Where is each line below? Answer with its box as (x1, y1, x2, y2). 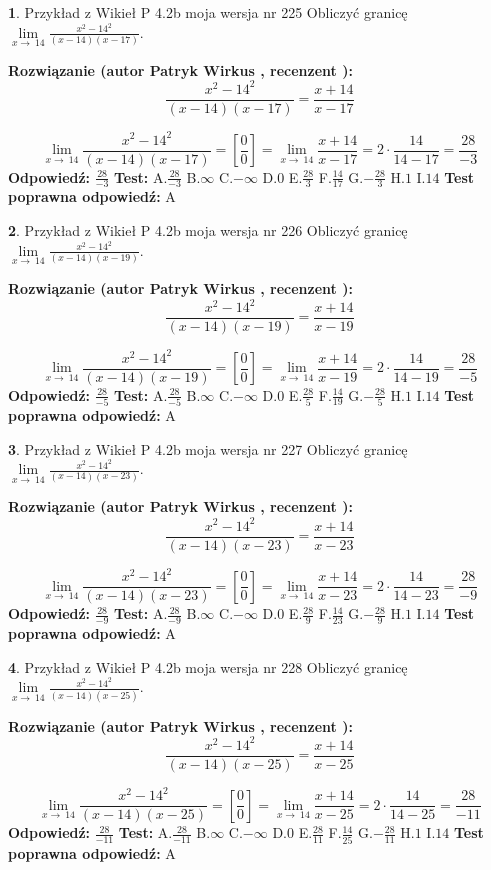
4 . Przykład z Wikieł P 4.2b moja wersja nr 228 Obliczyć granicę (8, 656, 408, 677)
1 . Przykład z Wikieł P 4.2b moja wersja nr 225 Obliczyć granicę (8, 2, 408, 22)
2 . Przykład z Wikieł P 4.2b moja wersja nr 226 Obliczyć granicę (8, 220, 408, 241)
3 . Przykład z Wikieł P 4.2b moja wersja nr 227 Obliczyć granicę (8, 438, 408, 459)
